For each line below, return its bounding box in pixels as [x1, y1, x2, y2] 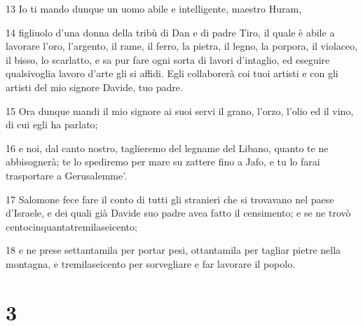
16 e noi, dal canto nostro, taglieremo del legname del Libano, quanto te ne [6, 140, 329, 155]
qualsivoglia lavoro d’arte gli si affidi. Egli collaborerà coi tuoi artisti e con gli [6, 66, 338, 81]
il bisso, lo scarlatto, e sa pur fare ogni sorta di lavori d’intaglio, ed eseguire [6, 52, 330, 67]
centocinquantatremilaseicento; [6, 219, 137, 233]
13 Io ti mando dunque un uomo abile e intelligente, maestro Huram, [6, 1, 302, 15]
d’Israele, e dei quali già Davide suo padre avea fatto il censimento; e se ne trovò [6, 205, 351, 220]
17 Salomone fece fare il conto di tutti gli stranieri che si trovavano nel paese [6, 191, 334, 206]
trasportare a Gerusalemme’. [6, 168, 128, 182]
